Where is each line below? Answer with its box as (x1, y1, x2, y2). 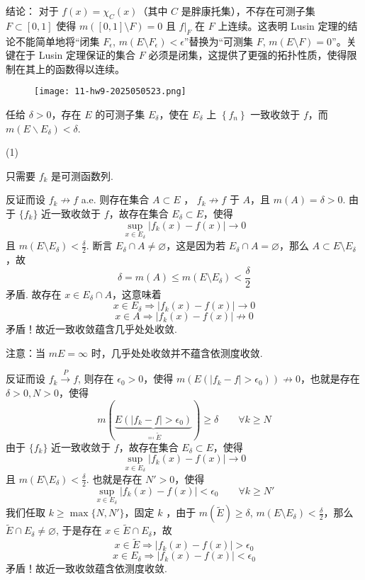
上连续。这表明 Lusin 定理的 (218, 18, 348, 33)
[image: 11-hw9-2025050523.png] (34, 86, 186, 97)
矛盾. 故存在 (6, 286, 62, 301)
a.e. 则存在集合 (81, 192, 150, 207)
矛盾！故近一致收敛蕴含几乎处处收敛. (6, 322, 177, 336)
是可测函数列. (51, 168, 113, 183)
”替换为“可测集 (184, 33, 254, 48)
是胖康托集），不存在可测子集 (181, 4, 315, 18)
